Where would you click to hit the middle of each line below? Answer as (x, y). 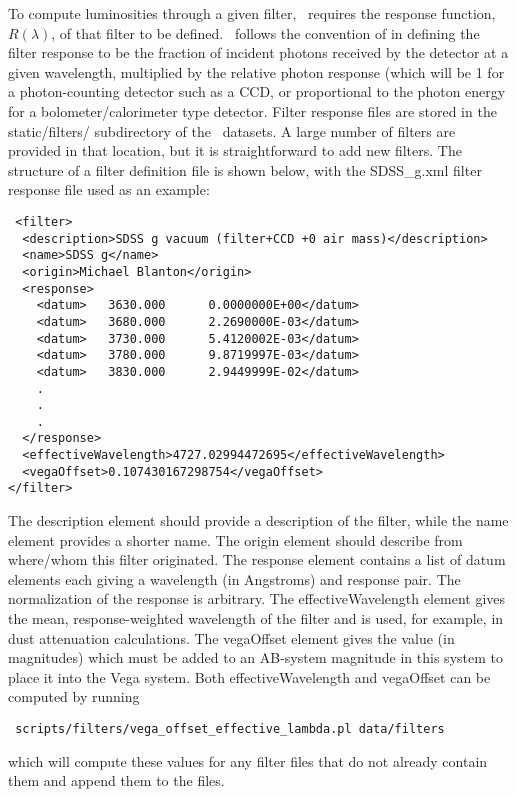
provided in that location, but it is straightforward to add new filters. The (235, 150)
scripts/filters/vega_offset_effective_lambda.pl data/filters (230, 729)
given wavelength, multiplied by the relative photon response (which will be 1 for (256, 71)
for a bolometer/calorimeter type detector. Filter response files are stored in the (252, 110)
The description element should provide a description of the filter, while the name (258, 520)
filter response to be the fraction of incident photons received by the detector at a (258, 52)
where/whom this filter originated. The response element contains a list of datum (257, 559)
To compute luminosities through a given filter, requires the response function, (252, 13)
